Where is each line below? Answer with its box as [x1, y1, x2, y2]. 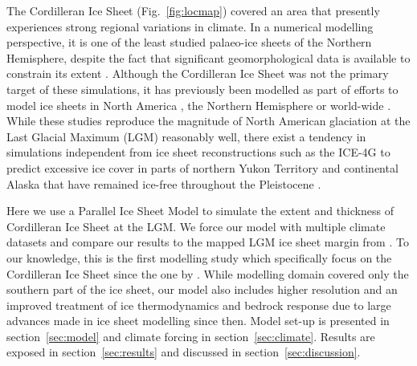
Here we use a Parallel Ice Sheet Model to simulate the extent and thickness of [6, 202, 394, 219]
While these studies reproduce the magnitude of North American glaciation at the [6, 112, 411, 129]
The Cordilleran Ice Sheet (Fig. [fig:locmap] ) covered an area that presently [6, 2, 380, 18]
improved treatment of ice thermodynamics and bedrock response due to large [6, 296, 391, 313]
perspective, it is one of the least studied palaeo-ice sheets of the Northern [6, 34, 372, 51]
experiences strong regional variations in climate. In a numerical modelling [6, 18, 374, 35]
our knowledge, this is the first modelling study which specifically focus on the [6, 249, 392, 266]
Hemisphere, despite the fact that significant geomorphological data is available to [6, 49, 411, 66]
